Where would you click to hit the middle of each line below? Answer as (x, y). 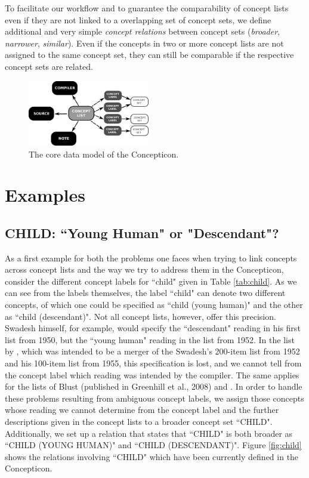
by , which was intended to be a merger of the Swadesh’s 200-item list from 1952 (152, 351)
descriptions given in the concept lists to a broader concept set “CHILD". (139, 421)
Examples (45, 195)
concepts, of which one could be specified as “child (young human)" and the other (154, 305)
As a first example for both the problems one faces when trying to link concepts (151, 257)
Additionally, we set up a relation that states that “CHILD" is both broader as (149, 433)
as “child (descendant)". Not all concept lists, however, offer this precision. (140, 316)
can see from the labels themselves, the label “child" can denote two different (145, 293)
